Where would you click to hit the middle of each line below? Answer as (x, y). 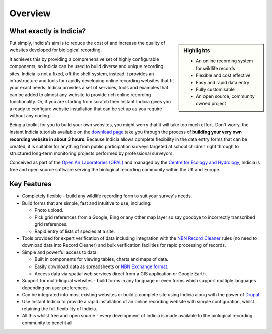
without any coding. (30, 115)
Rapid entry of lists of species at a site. (75, 231)
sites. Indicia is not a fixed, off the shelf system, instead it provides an (82, 74)
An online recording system (225, 61)
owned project (211, 103)
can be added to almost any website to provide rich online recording (80, 94)
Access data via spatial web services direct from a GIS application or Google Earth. (121, 273)
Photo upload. (49, 210)
